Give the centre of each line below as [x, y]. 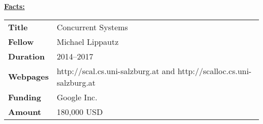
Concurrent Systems [92, 27]
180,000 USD [80, 111]
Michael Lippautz [88, 41]
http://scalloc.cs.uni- [215, 71]
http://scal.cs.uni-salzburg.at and [116, 71]
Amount [25, 111]
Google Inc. [77, 97]
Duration [27, 56]
